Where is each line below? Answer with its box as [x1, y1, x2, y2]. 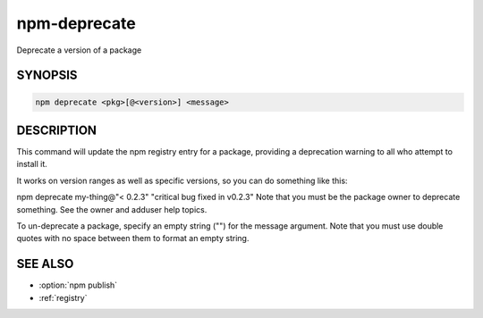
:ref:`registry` [38, 292, 88, 303]
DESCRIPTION [16, 122, 97, 138]
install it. [16, 159, 48, 170]
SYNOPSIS [16, 68, 78, 83]
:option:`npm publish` [38, 280, 118, 290]
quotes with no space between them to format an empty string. [16, 233, 250, 244]
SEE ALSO [16, 256, 74, 272]
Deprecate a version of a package [16, 45, 142, 55]
